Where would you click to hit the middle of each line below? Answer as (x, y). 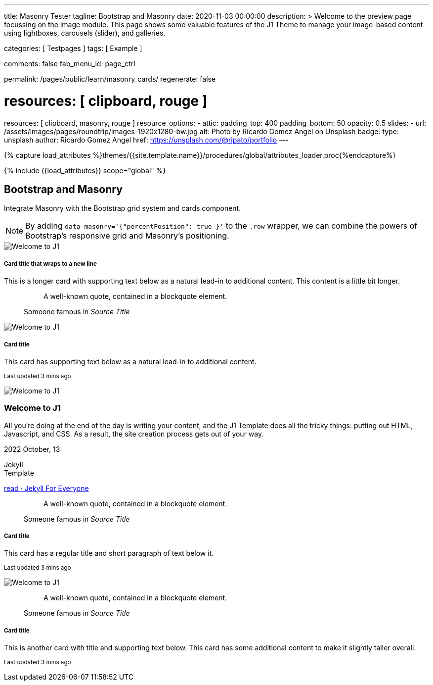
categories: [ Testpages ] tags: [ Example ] (73, 48)
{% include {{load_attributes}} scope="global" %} (85, 170)
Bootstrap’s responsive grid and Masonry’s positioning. (127, 236)
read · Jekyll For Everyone (46, 488)
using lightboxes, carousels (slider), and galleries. (85, 33)
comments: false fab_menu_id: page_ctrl (70, 64)
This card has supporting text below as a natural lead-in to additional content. (130, 361)
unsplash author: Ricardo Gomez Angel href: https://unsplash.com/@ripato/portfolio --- (146, 140)
